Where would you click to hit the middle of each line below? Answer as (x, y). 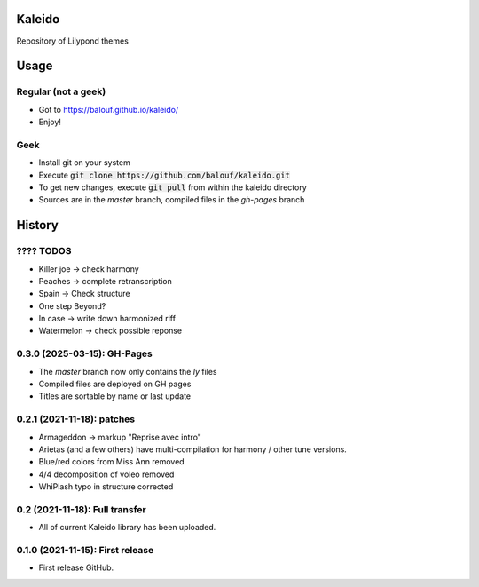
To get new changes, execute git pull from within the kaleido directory (173, 187)
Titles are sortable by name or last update (114, 396)
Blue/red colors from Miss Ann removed (112, 462)
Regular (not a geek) (61, 91)
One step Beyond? (72, 305)
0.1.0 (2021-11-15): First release (85, 551)
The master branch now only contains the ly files (128, 371)
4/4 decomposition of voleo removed (106, 474)
